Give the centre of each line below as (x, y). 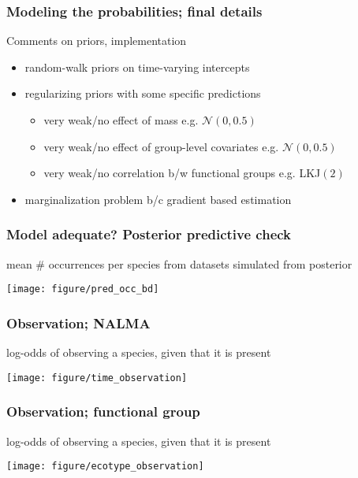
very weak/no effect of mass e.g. (121, 120)
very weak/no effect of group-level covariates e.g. (161, 146)
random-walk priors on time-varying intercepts (137, 67)
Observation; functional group (103, 411)
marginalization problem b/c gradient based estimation (158, 199)
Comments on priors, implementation (97, 41)
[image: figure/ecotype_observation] (105, 467)
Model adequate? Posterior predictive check (149, 234)
